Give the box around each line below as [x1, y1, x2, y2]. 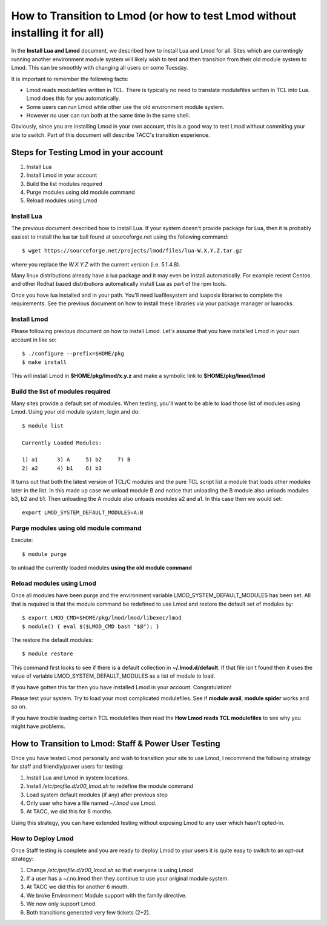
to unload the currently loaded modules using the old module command [11, 564, 192, 572]
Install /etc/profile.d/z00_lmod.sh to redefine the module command [26, 782, 194, 790]
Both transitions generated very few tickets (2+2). [26, 908, 151, 916]
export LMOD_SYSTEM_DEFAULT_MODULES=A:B [22, 509, 144, 516]
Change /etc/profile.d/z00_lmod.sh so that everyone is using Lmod [26, 866, 193, 873]
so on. [11, 703, 27, 710]
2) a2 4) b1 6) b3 [22, 465, 102, 472]
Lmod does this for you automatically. [26, 94, 121, 102]
